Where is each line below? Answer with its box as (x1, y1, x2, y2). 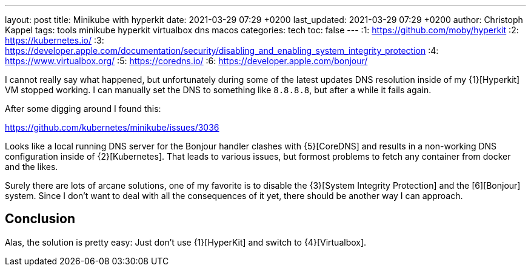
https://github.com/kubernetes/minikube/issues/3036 (5, 122, 219, 132)
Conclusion (5, 211, 76, 227)
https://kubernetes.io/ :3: (5, 35, 104, 45)
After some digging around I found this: (5, 103, 161, 114)
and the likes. (5, 162, 58, 172)
